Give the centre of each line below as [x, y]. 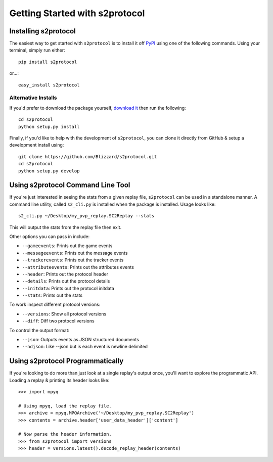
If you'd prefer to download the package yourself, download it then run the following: [98, 108]
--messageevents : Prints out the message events [75, 253]
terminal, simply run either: [37, 50]
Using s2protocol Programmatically [66, 361]
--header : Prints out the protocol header [65, 274]
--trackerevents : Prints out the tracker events [73, 260]
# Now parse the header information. [65, 434]
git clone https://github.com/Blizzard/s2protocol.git [88, 156]
